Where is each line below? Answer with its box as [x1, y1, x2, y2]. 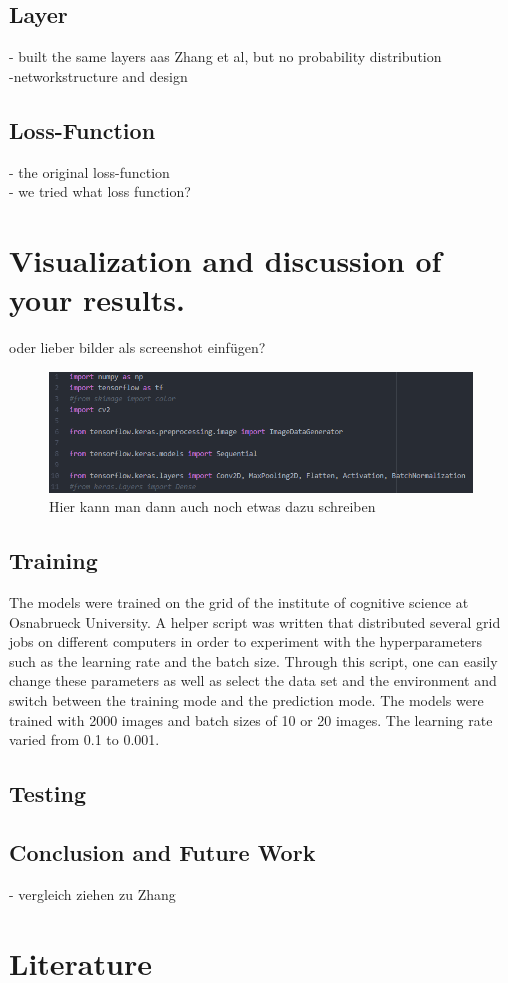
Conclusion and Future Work [9, 836, 316, 867]
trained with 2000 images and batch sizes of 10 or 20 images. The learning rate [9, 709, 493, 730]
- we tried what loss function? [9, 181, 191, 202]
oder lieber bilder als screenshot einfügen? [9, 337, 266, 358]
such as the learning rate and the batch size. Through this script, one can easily [9, 650, 498, 671]
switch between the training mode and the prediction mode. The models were [9, 690, 484, 711]
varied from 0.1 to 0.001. [9, 729, 160, 750]
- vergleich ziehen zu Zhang [9, 883, 176, 904]
